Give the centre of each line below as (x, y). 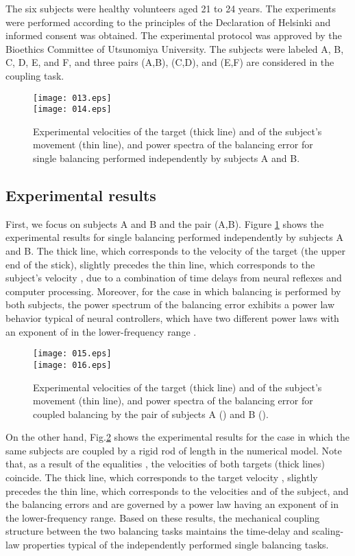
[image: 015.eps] (72, 354)
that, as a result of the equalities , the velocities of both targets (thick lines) (166, 464)
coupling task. (35, 75)
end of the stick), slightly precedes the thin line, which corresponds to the (160, 264)
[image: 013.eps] (72, 98)
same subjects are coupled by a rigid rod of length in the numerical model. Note (174, 450)
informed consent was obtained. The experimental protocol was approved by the (174, 35)
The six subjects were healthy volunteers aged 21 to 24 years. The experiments (171, 8)
